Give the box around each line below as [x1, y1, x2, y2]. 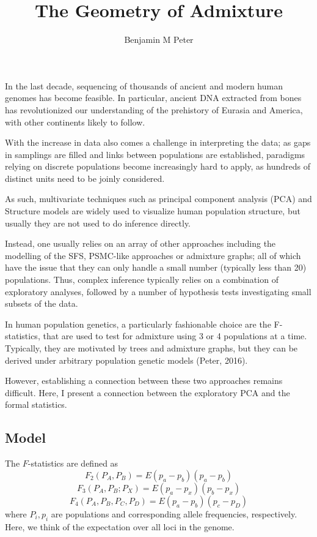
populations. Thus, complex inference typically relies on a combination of [5, 273, 279, 286]
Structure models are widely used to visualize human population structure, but [5, 205, 301, 217]
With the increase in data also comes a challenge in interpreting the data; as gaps [5, 136, 311, 149]
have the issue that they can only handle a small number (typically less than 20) [5, 261, 307, 274]
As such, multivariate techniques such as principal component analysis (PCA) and [5, 192, 312, 205]
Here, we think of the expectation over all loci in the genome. [5, 520, 235, 533]
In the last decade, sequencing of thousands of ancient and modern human [5, 79, 283, 92]
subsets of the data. [5, 297, 78, 310]
